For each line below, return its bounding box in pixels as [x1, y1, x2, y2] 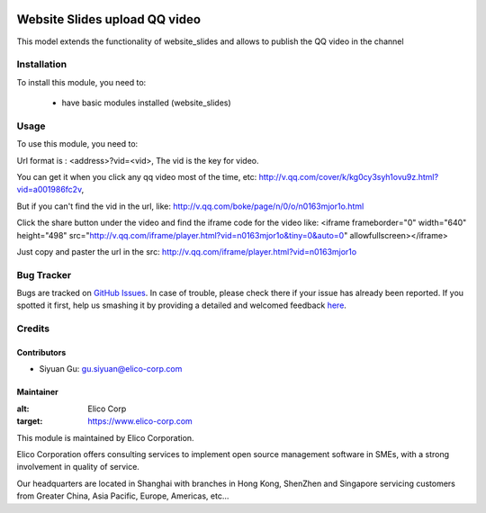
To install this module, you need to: [16, 76, 147, 87]
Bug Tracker [16, 268, 72, 281]
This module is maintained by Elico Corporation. [16, 432, 194, 443]
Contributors [16, 347, 67, 358]
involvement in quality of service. [16, 462, 139, 472]
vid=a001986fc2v [16, 184, 82, 195]
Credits [16, 322, 49, 335]
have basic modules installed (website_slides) [61, 97, 231, 108]
